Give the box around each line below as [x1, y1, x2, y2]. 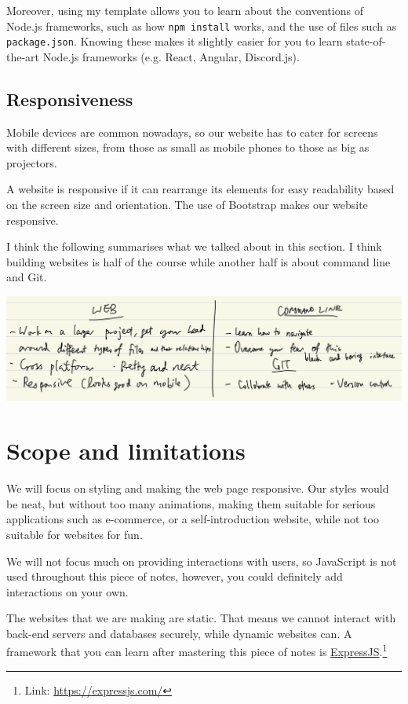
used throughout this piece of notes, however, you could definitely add [6, 568, 343, 585]
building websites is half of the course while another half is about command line [6, 253, 391, 269]
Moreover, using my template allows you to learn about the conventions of [6, 2, 363, 18]
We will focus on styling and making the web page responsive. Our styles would [6, 480, 389, 497]
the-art [6, 48, 40, 64]
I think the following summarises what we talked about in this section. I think [6, 238, 382, 255]
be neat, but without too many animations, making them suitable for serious [6, 495, 376, 511]
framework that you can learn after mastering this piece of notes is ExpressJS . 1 [6, 641, 388, 660]
